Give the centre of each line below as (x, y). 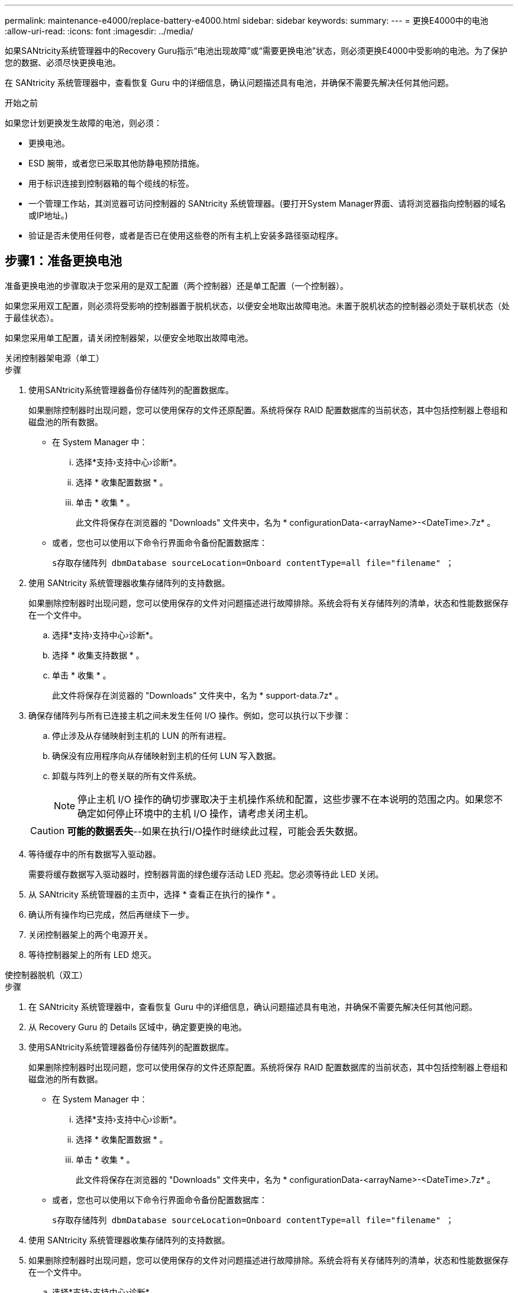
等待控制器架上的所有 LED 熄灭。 (93, 954)
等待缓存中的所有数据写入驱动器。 (95, 854)
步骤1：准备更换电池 (64, 261)
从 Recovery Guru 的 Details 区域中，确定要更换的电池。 (138, 1027)
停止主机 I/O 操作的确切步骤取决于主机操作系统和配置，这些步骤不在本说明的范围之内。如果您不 (290, 799)
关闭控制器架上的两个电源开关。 (90, 934)
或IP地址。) (48, 215)
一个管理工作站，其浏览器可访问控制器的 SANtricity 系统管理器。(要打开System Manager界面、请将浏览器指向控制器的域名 (267, 203)
